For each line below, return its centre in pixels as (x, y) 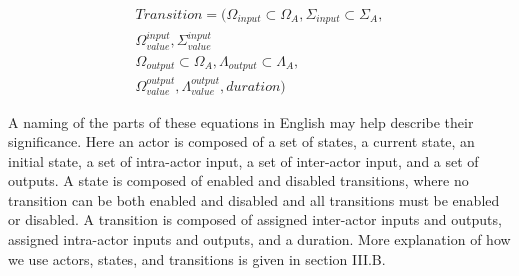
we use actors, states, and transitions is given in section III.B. (197, 258)
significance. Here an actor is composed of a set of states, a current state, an (241, 141)
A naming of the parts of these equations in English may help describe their (241, 121)
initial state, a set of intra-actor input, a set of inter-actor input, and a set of (243, 160)
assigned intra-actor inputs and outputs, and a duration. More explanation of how (259, 239)
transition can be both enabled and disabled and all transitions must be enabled (254, 199)
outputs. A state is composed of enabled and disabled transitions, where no (238, 180)
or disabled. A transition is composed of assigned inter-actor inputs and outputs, (255, 219)
